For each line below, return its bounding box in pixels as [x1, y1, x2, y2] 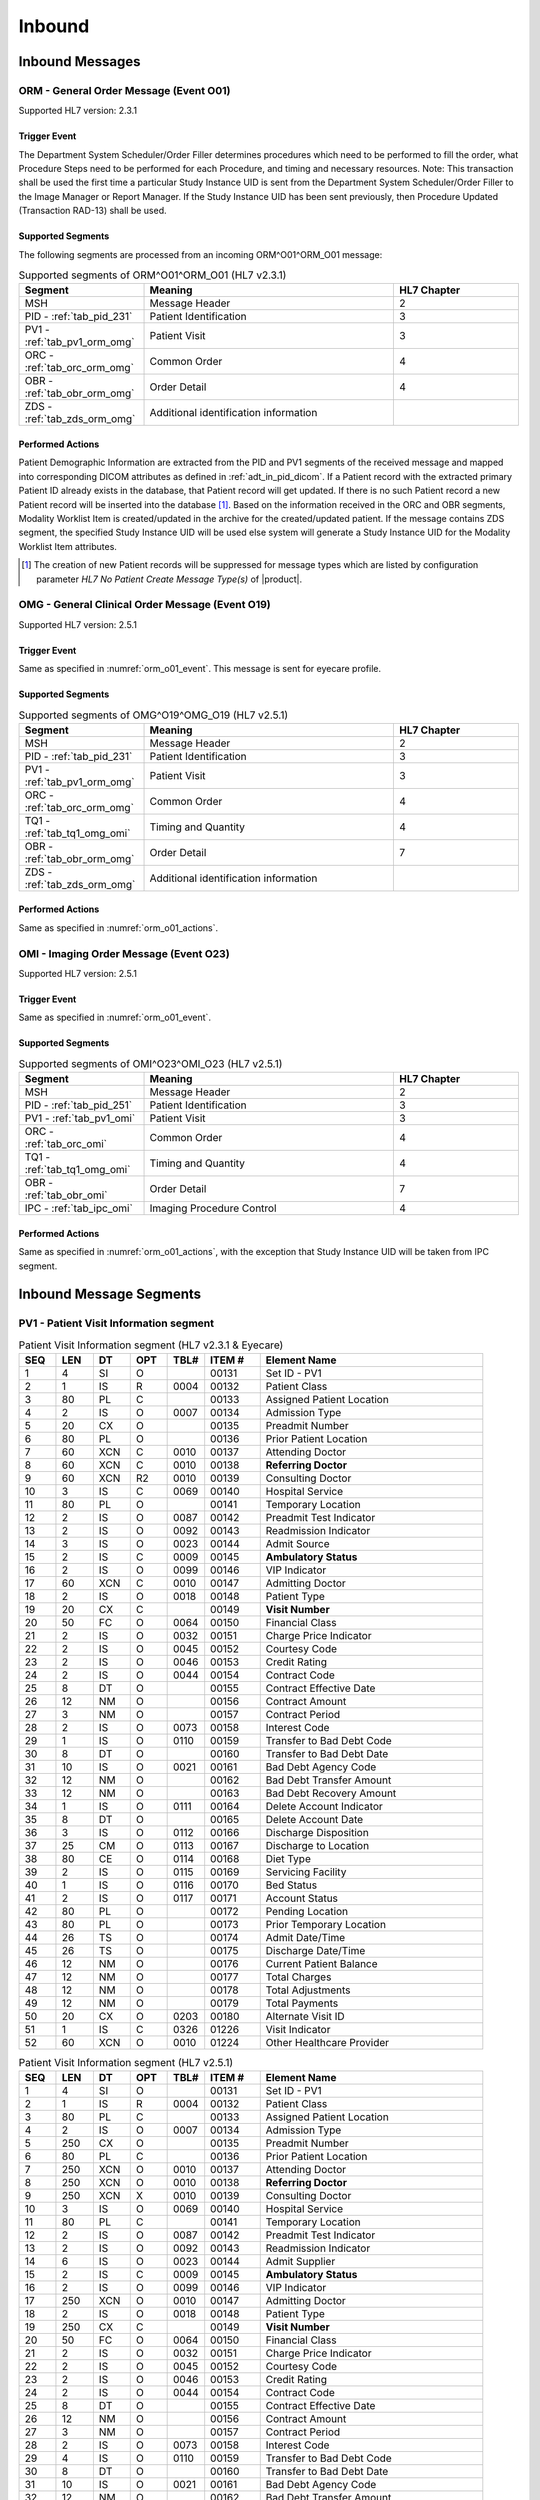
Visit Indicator [265, 2023, 331, 2037]
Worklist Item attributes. [18, 540, 117, 552]
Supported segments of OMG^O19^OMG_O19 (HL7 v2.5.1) [18, 708, 289, 722]
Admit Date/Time [265, 1931, 346, 1945]
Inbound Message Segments [18, 1286, 202, 1303]
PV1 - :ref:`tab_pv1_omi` [24, 1111, 136, 1125]
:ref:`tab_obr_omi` [24, 1188, 108, 1202]
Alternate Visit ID [265, 2010, 345, 2024]
